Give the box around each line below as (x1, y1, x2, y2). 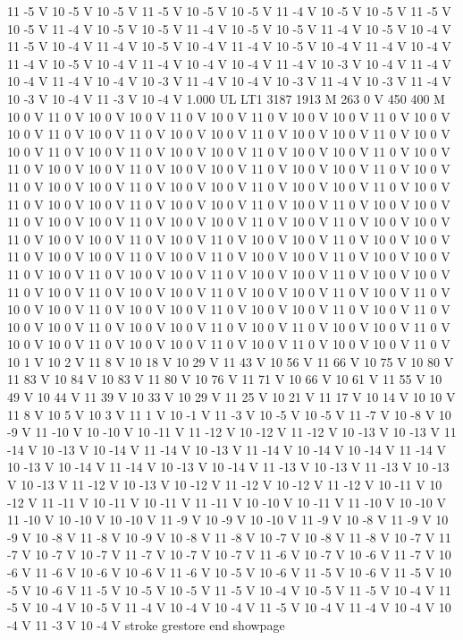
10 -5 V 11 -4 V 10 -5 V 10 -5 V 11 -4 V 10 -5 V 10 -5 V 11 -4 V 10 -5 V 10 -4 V (7, 19, 451, 38)
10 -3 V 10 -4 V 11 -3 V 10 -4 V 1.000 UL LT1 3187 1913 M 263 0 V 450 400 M (7, 89, 445, 107)
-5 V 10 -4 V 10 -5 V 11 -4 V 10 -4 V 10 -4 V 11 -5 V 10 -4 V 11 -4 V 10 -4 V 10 (7, 598, 451, 617)
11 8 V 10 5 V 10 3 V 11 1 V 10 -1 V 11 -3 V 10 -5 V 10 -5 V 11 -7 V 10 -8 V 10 (7, 405, 451, 423)
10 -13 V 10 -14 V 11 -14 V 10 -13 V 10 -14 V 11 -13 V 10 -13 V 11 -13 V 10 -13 (7, 457, 450, 476)
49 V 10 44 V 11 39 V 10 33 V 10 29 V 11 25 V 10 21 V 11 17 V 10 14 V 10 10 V (7, 388, 456, 406)
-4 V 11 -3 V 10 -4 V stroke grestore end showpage (7, 615, 285, 634)
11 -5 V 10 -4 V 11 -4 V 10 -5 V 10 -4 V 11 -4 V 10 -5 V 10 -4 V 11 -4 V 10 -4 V (7, 37, 451, 55)
